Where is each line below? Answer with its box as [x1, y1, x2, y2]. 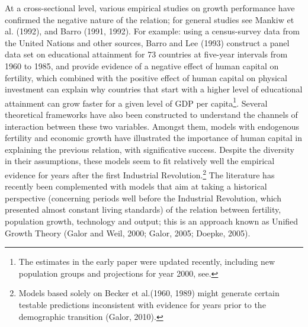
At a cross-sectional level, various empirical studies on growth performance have [5, 2, 295, 14]
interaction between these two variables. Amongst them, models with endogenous [5, 120, 300, 132]
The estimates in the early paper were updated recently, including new [18, 255, 275, 268]
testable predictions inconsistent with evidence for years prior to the [18, 298, 266, 310]
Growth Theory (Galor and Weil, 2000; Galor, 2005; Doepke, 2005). [5, 226, 251, 239]
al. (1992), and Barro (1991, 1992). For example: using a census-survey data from [5, 25, 300, 37]
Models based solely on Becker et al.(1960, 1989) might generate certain [18, 287, 280, 299]
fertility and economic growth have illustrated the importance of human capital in [5, 132, 302, 144]
